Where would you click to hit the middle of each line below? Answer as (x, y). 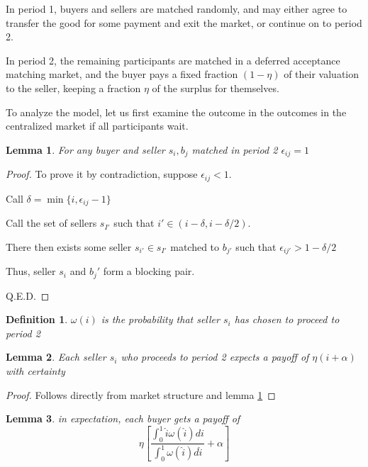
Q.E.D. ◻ (28, 295)
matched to (195, 246)
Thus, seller (31, 271)
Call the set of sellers (51, 223)
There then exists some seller (69, 246)
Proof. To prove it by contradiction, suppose (102, 174)
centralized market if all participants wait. (97, 126)
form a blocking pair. (149, 271)
